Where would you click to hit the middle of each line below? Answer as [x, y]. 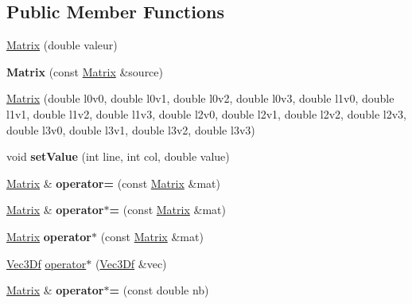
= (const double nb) [159, 290]
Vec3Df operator [47, 263]
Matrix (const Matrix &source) [85, 71]
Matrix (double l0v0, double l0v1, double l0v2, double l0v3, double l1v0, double [200, 98]
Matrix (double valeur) [62, 45]
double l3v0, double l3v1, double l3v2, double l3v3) [131, 129]
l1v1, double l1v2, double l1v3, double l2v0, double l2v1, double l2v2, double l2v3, [206, 113]
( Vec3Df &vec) [131, 263]
